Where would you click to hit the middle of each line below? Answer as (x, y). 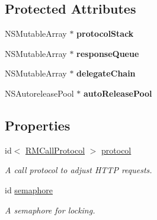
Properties (38, 125)
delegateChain (106, 73)
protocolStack (105, 34)
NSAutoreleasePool (39, 93)
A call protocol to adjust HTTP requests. (78, 170)
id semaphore (29, 189)
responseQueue (108, 53)
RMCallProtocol (55, 150)
